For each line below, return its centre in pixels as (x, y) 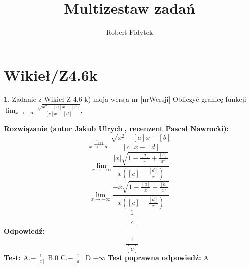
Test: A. (17, 257)
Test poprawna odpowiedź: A (158, 257)
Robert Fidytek (129, 32)
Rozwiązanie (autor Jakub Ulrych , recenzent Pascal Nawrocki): (117, 128)
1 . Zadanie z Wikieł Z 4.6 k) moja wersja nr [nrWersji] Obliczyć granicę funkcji (125, 98)
